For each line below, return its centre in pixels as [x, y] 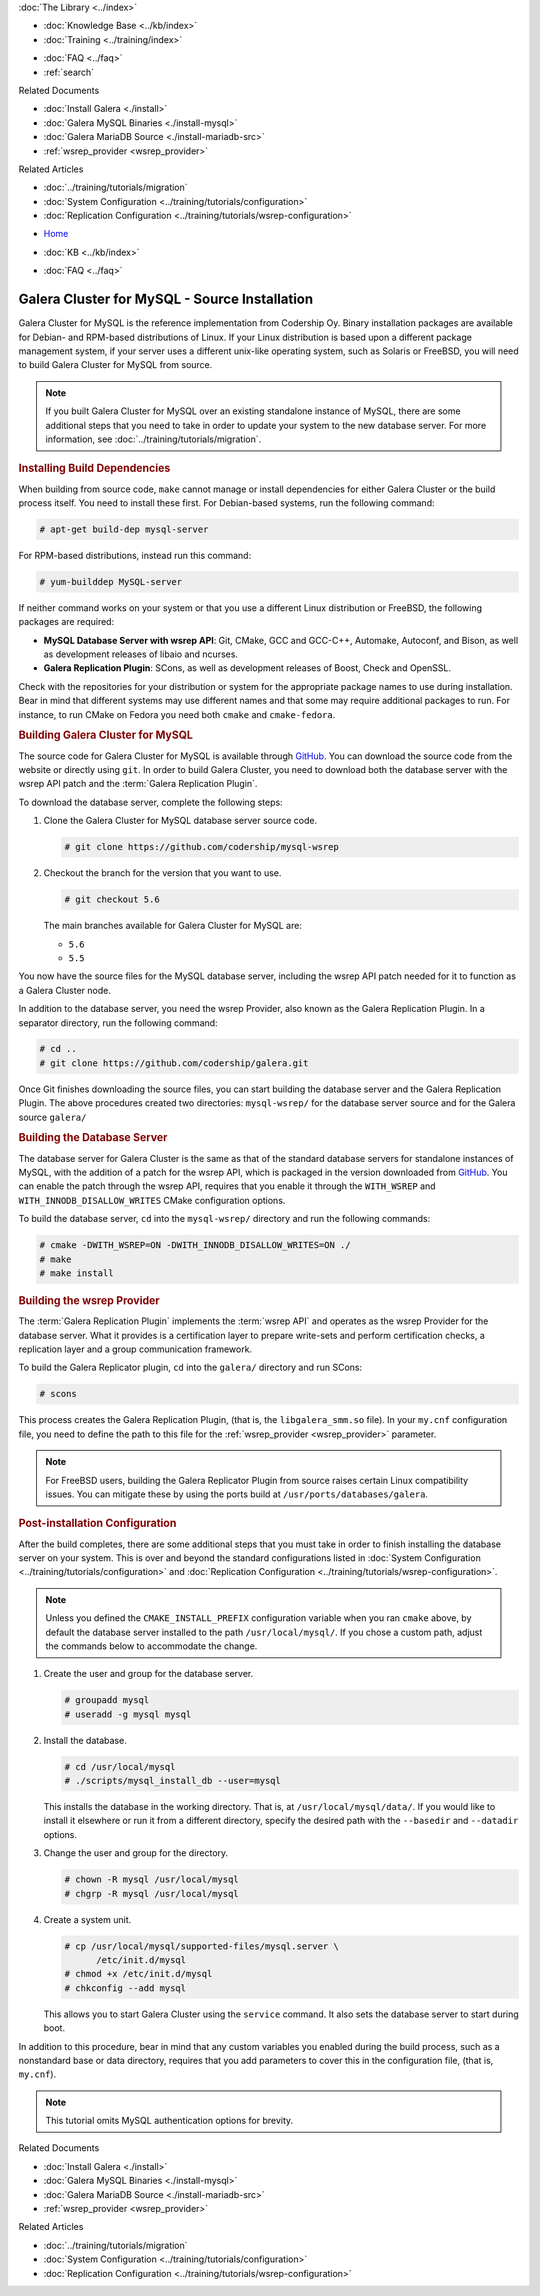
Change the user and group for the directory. [136, 1853]
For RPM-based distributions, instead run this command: [135, 555]
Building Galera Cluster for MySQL [106, 735]
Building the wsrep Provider [89, 1300]
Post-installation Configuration [97, 1523]
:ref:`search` [69, 72]
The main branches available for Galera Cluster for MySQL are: [172, 926]
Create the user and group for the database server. [148, 1674]
